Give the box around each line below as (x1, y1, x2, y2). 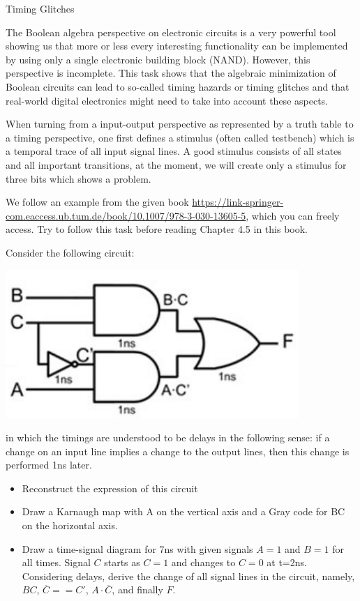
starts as (104, 555, 140, 570)
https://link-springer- (192, 195, 284, 209)
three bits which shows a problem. (6, 171, 151, 185)
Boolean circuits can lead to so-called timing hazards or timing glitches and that (6, 79, 350, 93)
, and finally (112, 582, 163, 597)
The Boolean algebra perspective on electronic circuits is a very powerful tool (6, 24, 336, 39)
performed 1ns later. (6, 457, 92, 472)
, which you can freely (246, 208, 340, 222)
